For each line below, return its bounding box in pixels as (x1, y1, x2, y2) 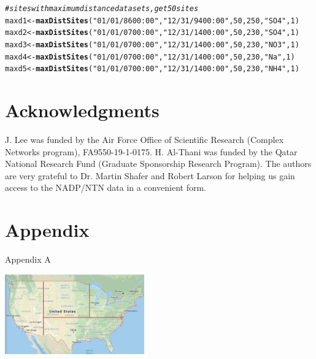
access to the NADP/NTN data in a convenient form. (5, 181, 206, 194)
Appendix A (5, 253, 51, 266)
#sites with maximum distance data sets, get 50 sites (5, 4, 199, 13)
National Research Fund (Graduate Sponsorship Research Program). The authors (5, 157, 312, 170)
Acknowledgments (5, 98, 160, 123)
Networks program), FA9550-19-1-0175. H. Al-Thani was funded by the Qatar (5, 145, 298, 158)
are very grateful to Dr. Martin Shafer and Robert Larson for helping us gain (5, 169, 295, 182)
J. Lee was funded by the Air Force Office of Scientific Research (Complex (5, 133, 284, 146)
